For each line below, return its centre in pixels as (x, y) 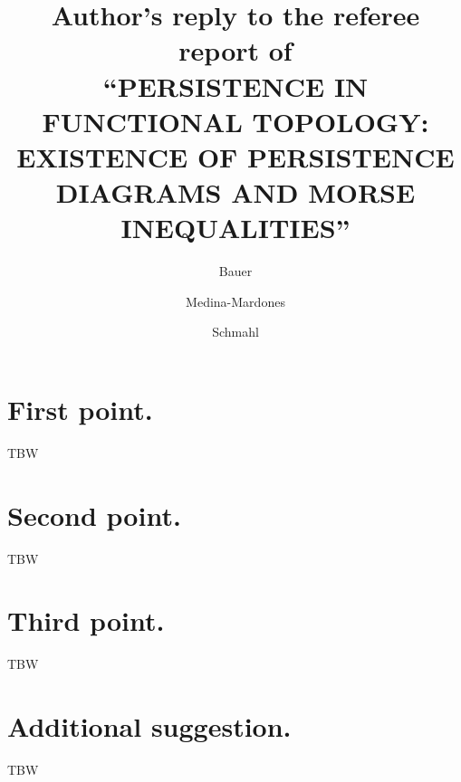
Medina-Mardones (235, 301)
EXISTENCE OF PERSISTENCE (235, 156)
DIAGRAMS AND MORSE (235, 192)
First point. (80, 410)
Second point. (94, 515)
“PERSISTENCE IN (235, 86)
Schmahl (235, 332)
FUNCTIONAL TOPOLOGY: (235, 121)
